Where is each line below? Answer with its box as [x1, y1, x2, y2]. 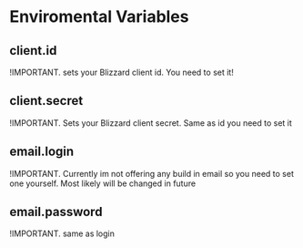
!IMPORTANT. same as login [9, 228, 116, 239]
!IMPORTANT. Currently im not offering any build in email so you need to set [9, 168, 294, 179]
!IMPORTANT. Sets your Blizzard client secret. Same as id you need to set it [9, 117, 293, 129]
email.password [9, 204, 103, 220]
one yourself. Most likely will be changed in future [9, 178, 197, 189]
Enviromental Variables [9, 6, 189, 27]
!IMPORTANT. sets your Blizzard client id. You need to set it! [9, 67, 234, 77]
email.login [9, 144, 75, 160]
